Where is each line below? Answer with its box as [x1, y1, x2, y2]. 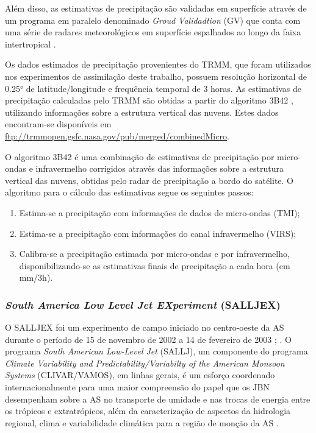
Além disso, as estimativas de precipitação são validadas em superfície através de [5, 2, 307, 14]
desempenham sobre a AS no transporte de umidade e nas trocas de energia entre [5, 392, 311, 405]
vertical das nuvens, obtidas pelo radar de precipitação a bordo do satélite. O [5, 174, 294, 186]
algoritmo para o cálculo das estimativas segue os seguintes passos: [5, 186, 254, 199]
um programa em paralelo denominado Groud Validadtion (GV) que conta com [5, 13, 301, 26]
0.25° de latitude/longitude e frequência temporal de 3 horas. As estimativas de [5, 82, 301, 94]
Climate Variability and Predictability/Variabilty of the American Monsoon [5, 356, 285, 369]
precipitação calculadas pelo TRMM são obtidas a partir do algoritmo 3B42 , [5, 94, 293, 107]
